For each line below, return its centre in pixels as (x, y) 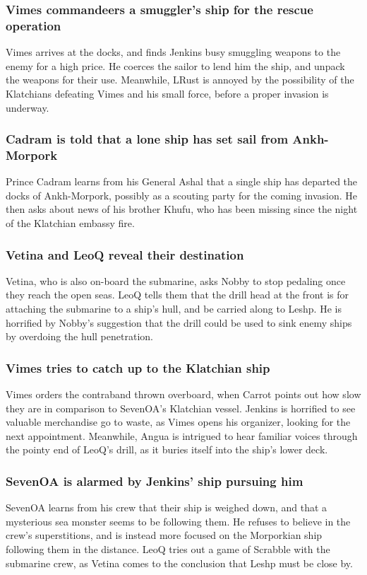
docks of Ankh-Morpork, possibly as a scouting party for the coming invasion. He (182, 195)
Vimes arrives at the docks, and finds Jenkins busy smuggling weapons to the (173, 52)
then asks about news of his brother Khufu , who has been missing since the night (182, 209)
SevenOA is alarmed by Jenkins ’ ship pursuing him (155, 481)
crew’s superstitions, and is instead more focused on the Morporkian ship (164, 535)
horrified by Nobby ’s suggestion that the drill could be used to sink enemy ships (179, 322)
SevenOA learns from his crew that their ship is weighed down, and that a (167, 507)
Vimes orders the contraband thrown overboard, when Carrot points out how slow (183, 394)
